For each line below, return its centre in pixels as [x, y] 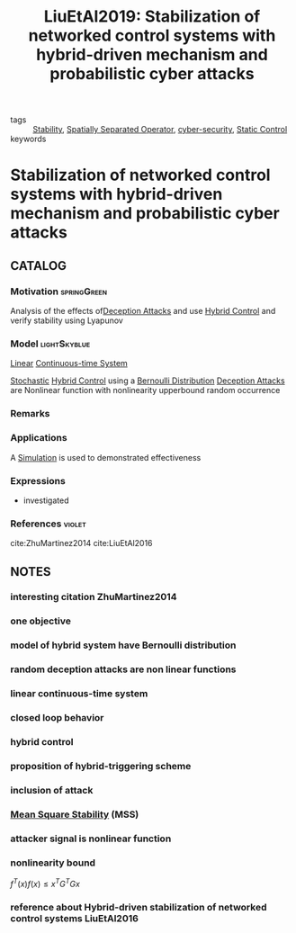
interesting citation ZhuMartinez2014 [94, 597]
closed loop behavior [57, 718]
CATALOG [38, 266]
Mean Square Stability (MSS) [75, 814]
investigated [46, 500]
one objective [40, 621]
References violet [48, 524]
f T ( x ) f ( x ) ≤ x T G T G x [45, 883]
